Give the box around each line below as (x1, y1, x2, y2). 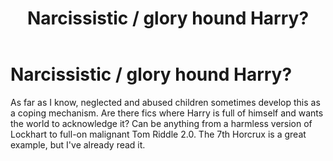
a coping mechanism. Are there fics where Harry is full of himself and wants (10, 107, 324, 119)
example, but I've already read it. (10, 138, 146, 151)
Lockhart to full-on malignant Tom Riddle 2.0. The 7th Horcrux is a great (10, 128, 307, 140)
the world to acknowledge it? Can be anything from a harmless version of (10, 117, 313, 129)
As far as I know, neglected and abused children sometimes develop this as (10, 96, 321, 108)
